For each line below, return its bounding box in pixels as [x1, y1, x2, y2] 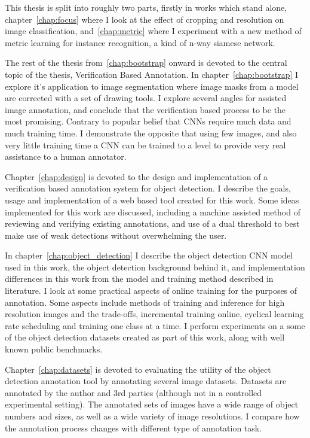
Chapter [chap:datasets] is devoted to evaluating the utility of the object [5, 363, 271, 375]
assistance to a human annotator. [5, 150, 127, 163]
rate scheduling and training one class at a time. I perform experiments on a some [5, 319, 305, 331]
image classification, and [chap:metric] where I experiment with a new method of [5, 25, 302, 37]
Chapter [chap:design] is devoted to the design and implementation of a [5, 170, 268, 182]
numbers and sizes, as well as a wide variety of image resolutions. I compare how [5, 410, 300, 422]
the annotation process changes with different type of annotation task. [5, 421, 262, 434]
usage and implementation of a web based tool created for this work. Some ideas [5, 193, 299, 206]
